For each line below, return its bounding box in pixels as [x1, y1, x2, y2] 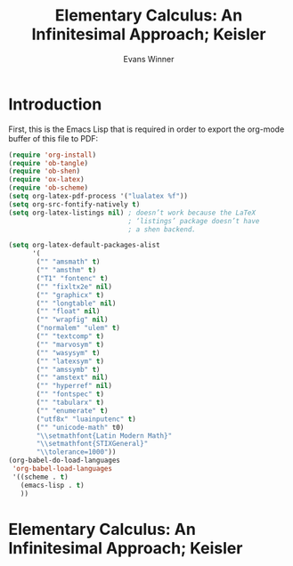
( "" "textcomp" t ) [36, 332, 104, 341]
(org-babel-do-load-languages [8, 456, 121, 465]
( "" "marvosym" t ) [36, 340, 104, 349]
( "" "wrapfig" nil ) [36, 315, 109, 325]
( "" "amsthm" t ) [36, 266, 97, 275]
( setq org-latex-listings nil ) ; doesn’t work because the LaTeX [8, 208, 256, 217]
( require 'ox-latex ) [8, 175, 85, 184]
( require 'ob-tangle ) [8, 158, 89, 167]
